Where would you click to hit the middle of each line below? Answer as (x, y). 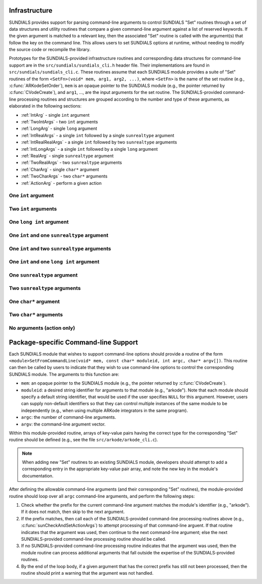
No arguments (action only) (42, 328)
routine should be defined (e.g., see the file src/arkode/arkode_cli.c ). (83, 440)
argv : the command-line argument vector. (63, 424)
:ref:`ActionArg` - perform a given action (61, 183)
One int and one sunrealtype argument (59, 235)
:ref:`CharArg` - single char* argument (60, 169)
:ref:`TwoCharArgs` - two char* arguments (64, 176)
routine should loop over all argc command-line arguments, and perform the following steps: (102, 496)
